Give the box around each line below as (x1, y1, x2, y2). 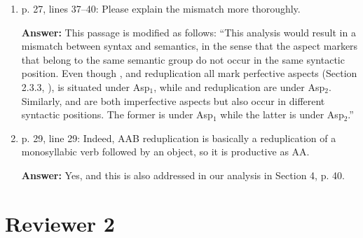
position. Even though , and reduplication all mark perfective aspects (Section (21, 66, 357, 80)
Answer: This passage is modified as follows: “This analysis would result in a (21, 24, 356, 39)
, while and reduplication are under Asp (153, 79, 325, 94)
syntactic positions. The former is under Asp (21, 107, 213, 122)
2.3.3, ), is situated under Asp (21, 79, 150, 94)
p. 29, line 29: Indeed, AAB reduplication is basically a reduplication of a (21, 130, 336, 145)
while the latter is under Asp (220, 107, 344, 122)
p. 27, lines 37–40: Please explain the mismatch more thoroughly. (21, 1, 301, 15)
